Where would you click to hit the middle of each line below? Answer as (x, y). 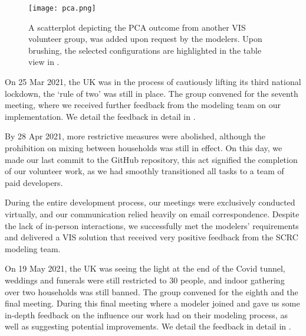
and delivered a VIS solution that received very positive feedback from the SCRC (152, 237)
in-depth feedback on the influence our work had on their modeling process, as (146, 314)
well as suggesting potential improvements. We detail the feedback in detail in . (148, 326)
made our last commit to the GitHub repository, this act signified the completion (151, 159)
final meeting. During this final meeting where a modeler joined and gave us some (152, 303)
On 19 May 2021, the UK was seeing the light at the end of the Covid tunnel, (145, 268)
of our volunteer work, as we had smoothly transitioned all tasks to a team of (144, 171)
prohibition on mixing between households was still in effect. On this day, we (144, 148)
